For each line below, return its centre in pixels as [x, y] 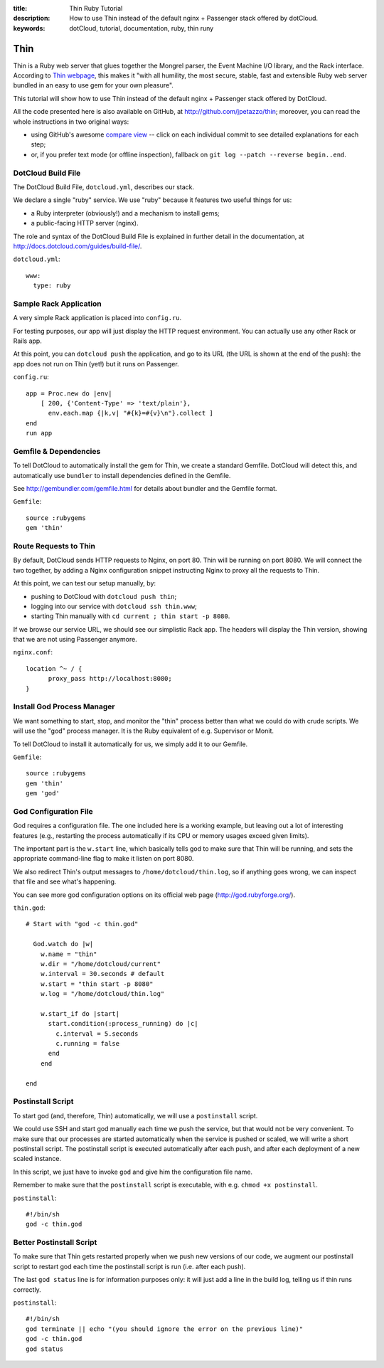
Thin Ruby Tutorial [96, 8]
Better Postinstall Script [55, 1243]
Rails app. [27, 341]
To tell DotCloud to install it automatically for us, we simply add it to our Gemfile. [130, 744]
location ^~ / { [54, 668]
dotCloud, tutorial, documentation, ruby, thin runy [142, 28]
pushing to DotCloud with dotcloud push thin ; [104, 596]
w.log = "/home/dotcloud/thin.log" [102, 994]
